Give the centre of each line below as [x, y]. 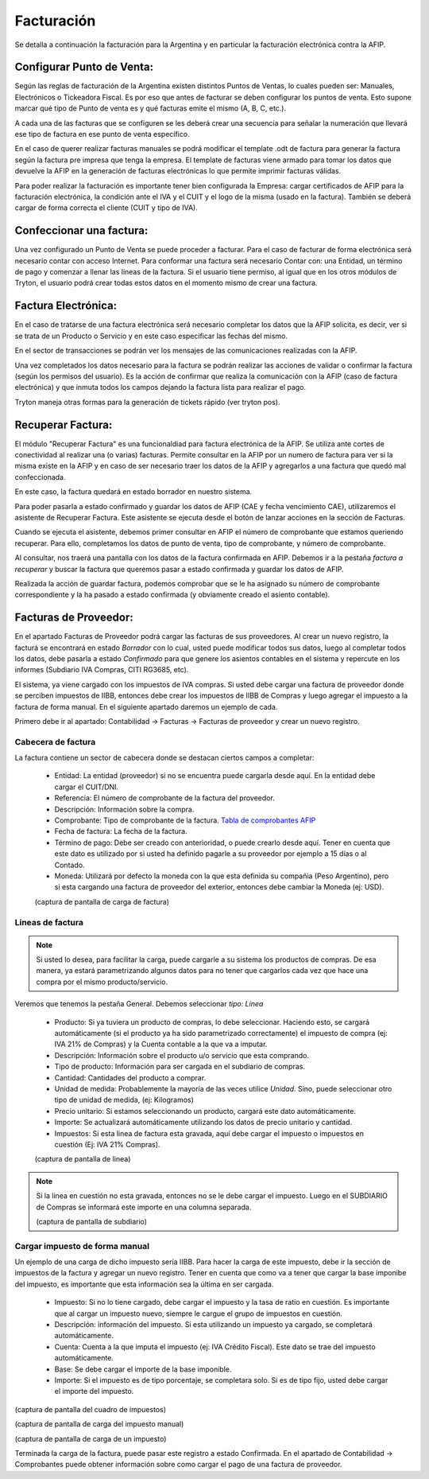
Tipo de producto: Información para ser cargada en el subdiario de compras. [180, 1067]
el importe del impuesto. [94, 1391]
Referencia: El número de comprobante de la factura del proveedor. [165, 798]
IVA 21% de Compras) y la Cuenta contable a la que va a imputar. [161, 1044]
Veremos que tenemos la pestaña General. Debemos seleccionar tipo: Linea [139, 1004]
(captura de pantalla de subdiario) [91, 1221]
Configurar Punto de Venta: [84, 67]
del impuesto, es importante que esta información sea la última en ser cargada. [144, 1284]
